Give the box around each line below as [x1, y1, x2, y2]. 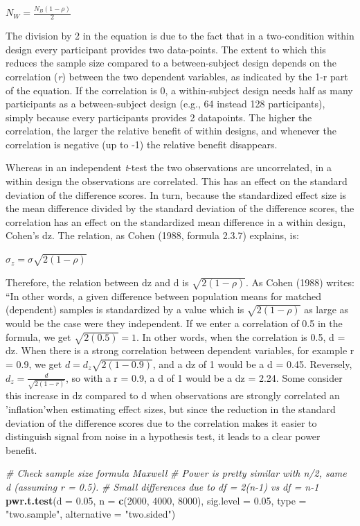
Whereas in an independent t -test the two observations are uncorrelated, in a [6, 160, 332, 175]
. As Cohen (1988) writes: [245, 274, 354, 289]
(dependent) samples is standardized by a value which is [6, 302, 244, 317]
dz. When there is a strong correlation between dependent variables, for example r [6, 343, 354, 358]
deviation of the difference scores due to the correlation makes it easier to [6, 415, 317, 430]
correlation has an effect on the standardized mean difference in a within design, [6, 214, 346, 229]
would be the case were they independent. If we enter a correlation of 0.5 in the [6, 315, 343, 330]
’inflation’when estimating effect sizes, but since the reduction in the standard [6, 401, 336, 416]
